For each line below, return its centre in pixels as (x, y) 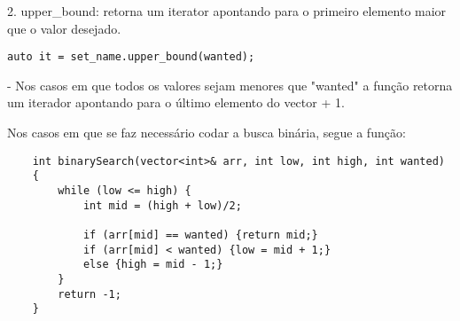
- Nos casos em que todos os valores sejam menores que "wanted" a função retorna (230, 85)
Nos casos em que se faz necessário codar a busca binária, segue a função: (207, 133)
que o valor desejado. (64, 28)
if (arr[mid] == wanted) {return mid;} (200, 235)
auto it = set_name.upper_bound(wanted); (131, 57)
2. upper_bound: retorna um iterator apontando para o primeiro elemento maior (227, 11)
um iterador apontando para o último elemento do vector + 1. (176, 102)
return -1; (90, 294)
